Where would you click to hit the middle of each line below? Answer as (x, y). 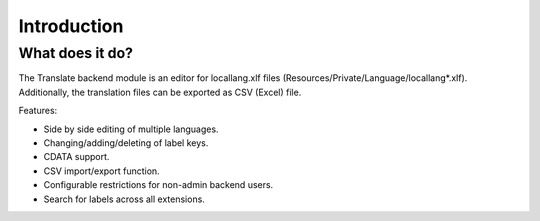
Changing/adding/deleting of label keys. (126, 142)
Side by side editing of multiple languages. (131, 129)
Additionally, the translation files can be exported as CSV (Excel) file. (160, 92)
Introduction (71, 26)
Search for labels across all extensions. (124, 199)
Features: (38, 111)
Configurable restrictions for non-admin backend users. (158, 185)
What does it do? (76, 53)
